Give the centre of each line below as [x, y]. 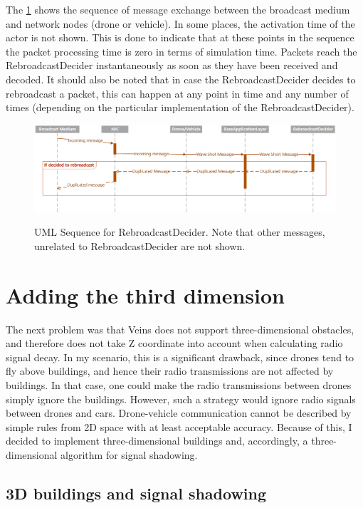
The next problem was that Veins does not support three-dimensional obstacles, [180, 329]
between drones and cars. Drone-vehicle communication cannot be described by [179, 413]
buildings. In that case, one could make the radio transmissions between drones [179, 385]
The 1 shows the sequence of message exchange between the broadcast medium [178, 9]
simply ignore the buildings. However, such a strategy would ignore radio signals [181, 399]
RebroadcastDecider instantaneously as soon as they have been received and [172, 65]
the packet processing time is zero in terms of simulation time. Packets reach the [181, 51]
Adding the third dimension [145, 295]
